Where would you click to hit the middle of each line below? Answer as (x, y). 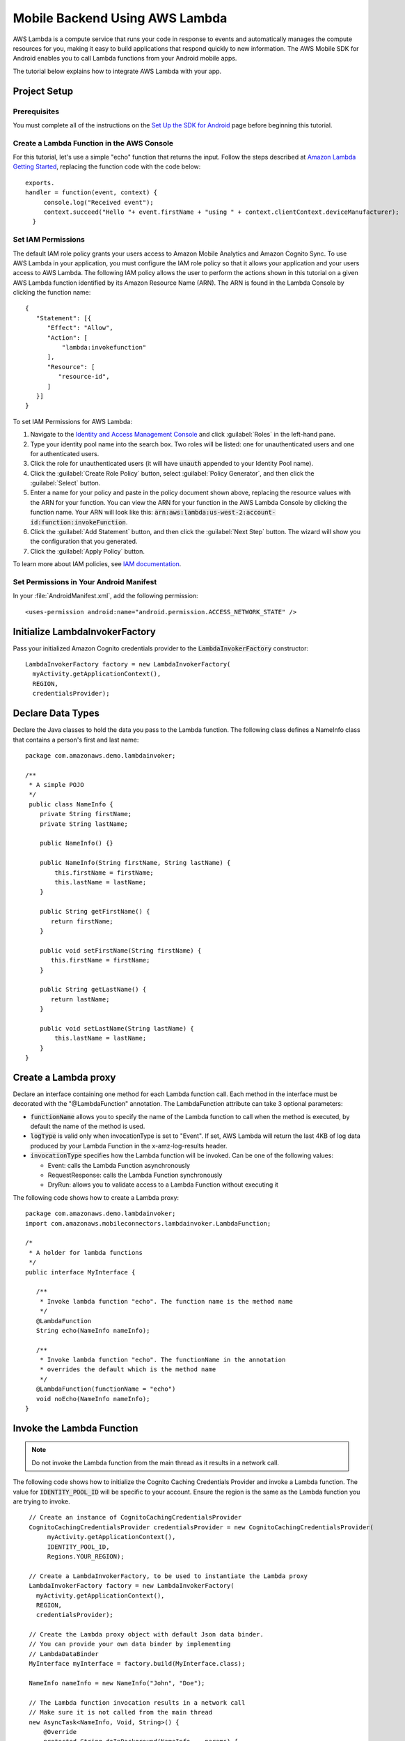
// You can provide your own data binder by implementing (130, 1644)
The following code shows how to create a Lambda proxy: (96, 1197)
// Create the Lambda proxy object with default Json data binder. (146, 1634)
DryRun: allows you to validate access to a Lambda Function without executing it (163, 1185)
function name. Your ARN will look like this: (92, 513)
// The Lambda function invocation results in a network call (137, 1702)
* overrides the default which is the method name (128, 1369)
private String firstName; (86, 814)
